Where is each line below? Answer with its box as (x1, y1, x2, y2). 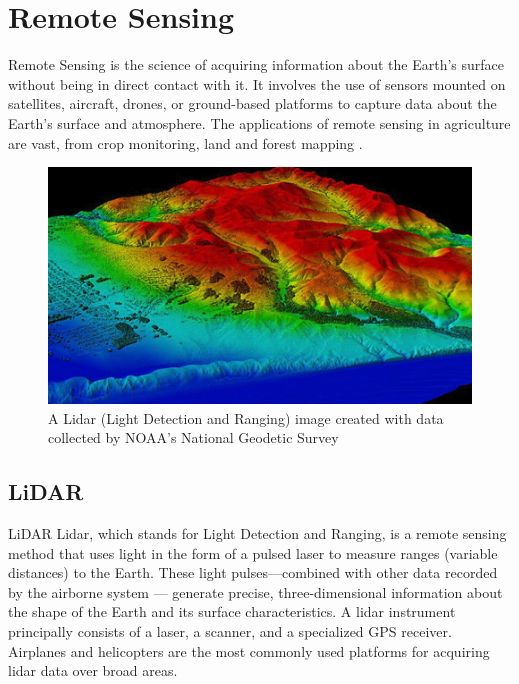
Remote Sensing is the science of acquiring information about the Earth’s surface (8, 54, 504, 75)
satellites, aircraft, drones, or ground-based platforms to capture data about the (8, 93, 497, 114)
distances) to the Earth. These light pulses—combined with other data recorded (8, 562, 498, 583)
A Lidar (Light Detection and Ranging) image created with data (48, 407, 444, 428)
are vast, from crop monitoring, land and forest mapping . (8, 132, 363, 153)
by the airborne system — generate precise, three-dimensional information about (8, 581, 503, 602)
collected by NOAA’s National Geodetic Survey (48, 427, 339, 448)
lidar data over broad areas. (8, 660, 178, 681)
